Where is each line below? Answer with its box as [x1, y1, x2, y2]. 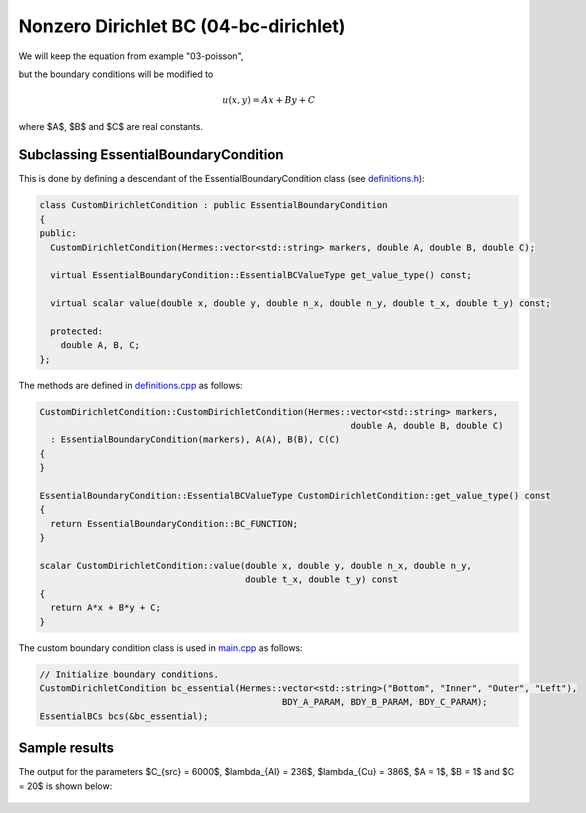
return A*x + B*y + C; [50, 602, 162, 614]
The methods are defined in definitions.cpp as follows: [18, 379, 244, 391]
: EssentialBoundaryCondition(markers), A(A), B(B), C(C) [50, 434, 341, 445]
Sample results [18, 740, 115, 757]
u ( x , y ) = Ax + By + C [221, 95, 316, 106]
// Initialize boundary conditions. [39, 668, 220, 680]
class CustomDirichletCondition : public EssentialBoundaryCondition [39, 200, 388, 211]
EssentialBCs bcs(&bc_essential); [39, 710, 209, 722]
